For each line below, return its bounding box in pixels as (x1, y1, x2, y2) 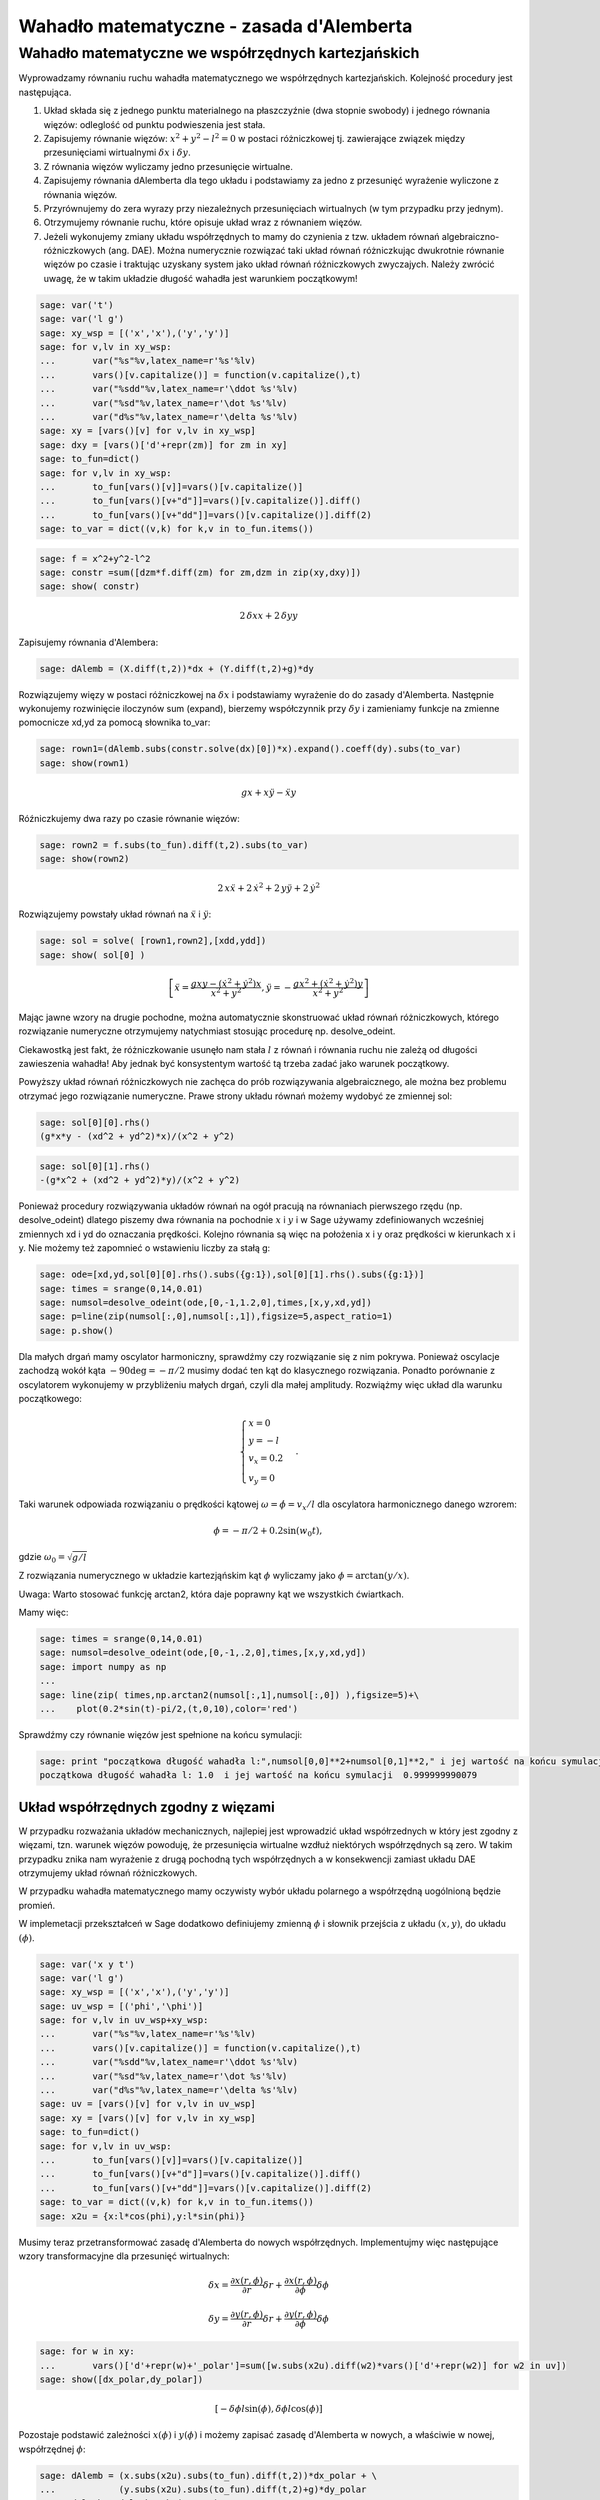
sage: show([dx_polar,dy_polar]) (39, 2374, 204, 2385)
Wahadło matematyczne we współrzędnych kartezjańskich (18, 44, 420, 62)
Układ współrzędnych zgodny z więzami (18, 1798, 275, 1815)
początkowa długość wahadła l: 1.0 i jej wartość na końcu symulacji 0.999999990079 (39, 1770, 478, 1781)
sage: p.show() (39, 1325, 114, 1336)
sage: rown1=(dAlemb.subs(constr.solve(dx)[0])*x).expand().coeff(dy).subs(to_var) (39, 743, 462, 755)
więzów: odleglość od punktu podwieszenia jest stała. (43, 118, 266, 130)
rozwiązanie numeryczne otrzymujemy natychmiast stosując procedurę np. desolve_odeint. (18, 1025, 396, 1037)
